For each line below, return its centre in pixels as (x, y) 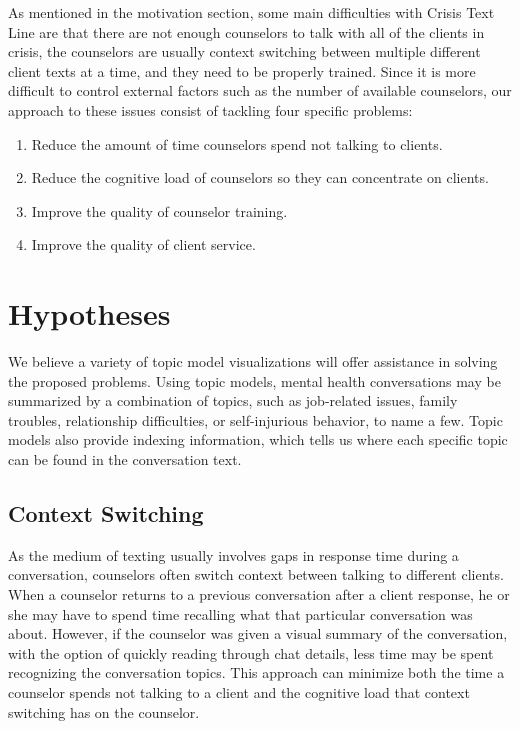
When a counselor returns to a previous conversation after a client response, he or (259, 594)
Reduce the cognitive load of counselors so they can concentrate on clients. (260, 177)
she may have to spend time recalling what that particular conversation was (240, 613)
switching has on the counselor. (104, 711)
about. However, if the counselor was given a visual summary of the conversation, (258, 633)
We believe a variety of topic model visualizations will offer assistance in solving (253, 361)
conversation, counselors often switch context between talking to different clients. (256, 574)
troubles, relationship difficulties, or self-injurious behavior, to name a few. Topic (255, 419)
